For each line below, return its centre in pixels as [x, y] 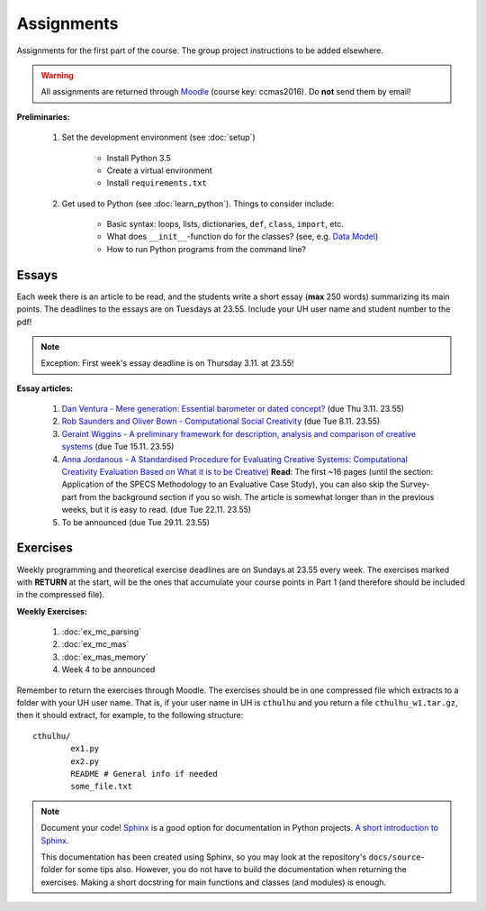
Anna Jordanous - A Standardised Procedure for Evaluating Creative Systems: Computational [235, 459]
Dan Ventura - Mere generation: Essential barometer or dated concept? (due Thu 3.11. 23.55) [233, 409]
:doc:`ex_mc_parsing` [102, 632]
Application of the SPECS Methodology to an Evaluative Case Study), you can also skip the [230, 484]
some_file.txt [102, 787]
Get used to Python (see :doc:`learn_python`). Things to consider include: [198, 204]
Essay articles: [45, 388]
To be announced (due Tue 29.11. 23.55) [136, 522]
